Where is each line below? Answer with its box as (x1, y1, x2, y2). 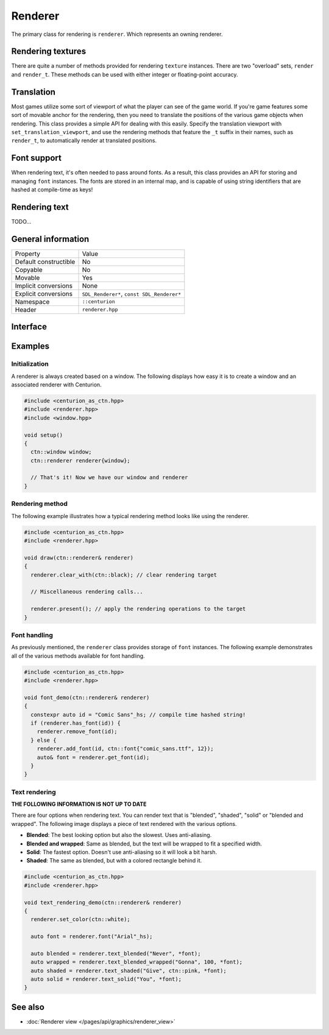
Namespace (15, 297, 50, 306)
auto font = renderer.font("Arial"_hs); (30, 933, 153, 940)
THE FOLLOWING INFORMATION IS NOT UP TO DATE (11, 800, 147, 808)
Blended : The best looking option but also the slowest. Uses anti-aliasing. (26, 831, 212, 839)
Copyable (15, 265, 43, 274)
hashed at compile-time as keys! (11, 186, 93, 193)
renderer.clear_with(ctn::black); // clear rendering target (30, 571, 218, 578)
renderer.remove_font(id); (37, 728, 118, 735)
